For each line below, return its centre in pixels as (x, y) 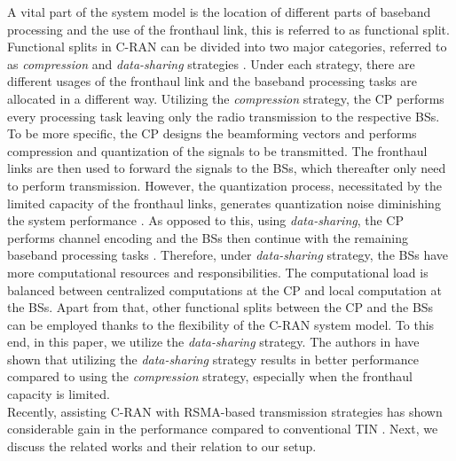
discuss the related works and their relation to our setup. (162, 445)
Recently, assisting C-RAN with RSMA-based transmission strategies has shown (225, 411)
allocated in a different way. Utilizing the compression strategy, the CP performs (226, 98)
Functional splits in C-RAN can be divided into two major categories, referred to (227, 47)
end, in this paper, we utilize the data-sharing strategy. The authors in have (213, 342)
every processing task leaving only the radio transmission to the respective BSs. (224, 116)
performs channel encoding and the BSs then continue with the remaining (208, 237)
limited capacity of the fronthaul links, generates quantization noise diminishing (224, 203)
